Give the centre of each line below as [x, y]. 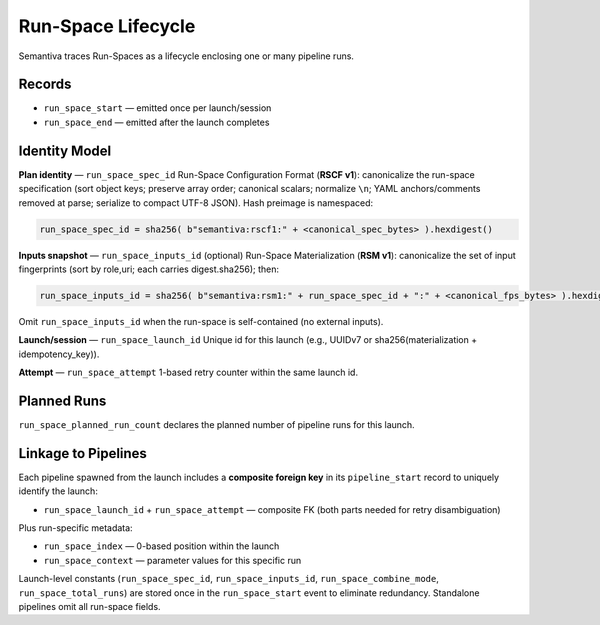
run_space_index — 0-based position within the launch [161, 546]
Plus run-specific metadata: [76, 528]
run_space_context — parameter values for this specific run [172, 560]
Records [45, 84]
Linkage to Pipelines [82, 453]
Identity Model [65, 150]
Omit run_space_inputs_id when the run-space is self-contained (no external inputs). [201, 321]
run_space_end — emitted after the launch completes [156, 122]
